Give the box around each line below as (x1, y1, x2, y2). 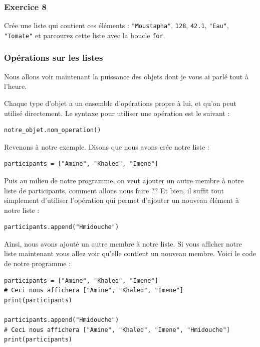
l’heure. (4, 81, 27, 91)
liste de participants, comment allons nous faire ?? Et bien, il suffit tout (4, 185, 224, 195)
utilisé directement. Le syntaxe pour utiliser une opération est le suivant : (4, 107, 230, 118)
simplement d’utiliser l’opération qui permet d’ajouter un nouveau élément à (4, 195, 239, 205)
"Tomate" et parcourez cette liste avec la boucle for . (4, 30, 165, 40)
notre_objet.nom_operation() (4, 127, 101, 134)
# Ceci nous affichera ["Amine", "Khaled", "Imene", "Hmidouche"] (4, 326, 230, 333)
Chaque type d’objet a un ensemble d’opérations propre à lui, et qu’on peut (4, 97, 236, 108)
